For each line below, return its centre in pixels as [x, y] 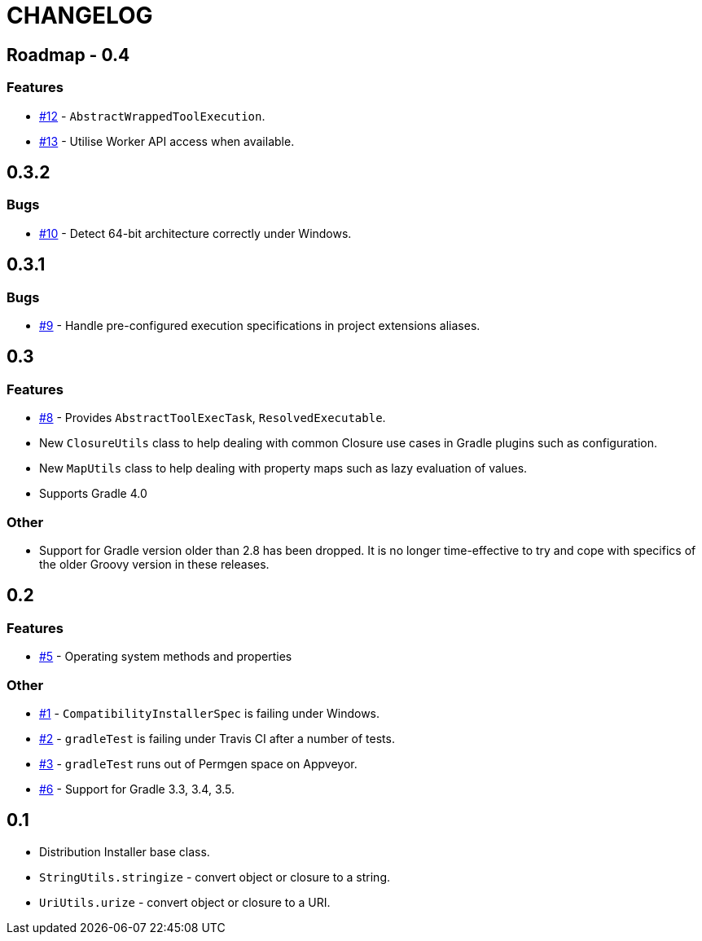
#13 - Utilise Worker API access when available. [167, 141]
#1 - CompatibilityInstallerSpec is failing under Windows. [210, 713]
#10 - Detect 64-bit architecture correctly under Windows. [195, 233]
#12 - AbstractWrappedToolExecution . [152, 116]
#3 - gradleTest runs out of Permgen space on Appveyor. [198, 763]
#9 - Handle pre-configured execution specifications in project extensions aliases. [260, 325]
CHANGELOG [80, 15]
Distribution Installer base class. [125, 851]
